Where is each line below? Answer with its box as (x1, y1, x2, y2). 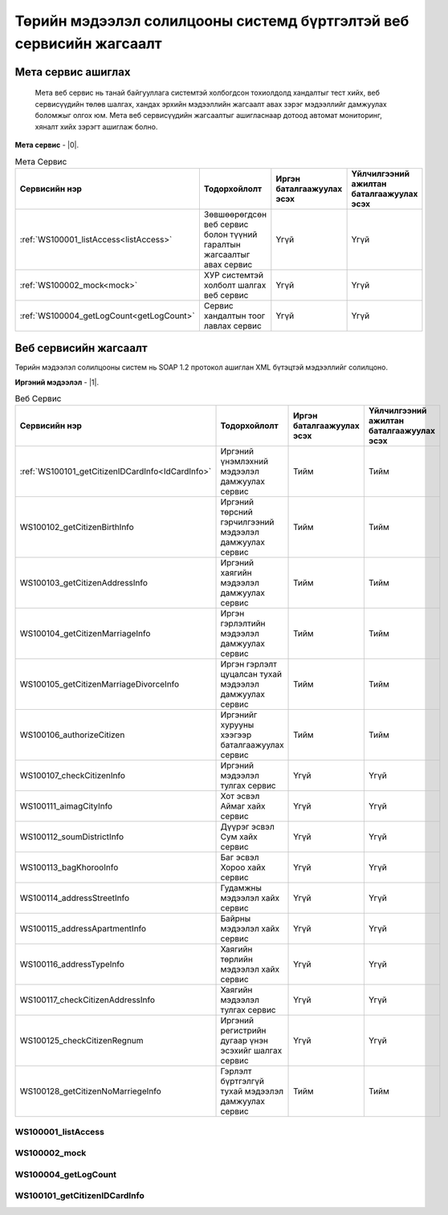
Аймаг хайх (220, 801, 266, 812)
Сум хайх (220, 831, 258, 842)
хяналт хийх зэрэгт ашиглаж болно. (35, 121, 158, 132)
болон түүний (203, 229, 258, 240)
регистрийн (220, 1025, 267, 1036)
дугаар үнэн (220, 1035, 269, 1046)
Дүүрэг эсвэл (220, 822, 275, 833)
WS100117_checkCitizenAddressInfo (19, 994, 156, 1005)
